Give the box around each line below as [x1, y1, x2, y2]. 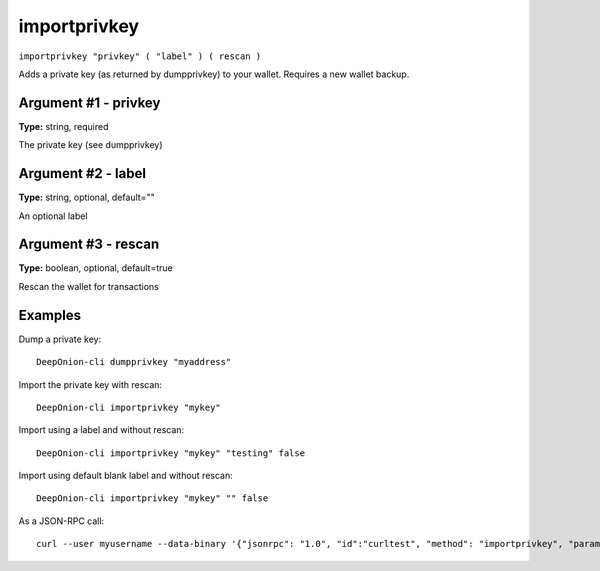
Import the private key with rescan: [18, 378, 163, 390]
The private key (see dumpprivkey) [18, 139, 164, 151]
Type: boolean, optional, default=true [18, 262, 174, 274]
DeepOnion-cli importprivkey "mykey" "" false [36, 493, 269, 504]
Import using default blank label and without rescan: [18, 470, 234, 482]
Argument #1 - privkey [18, 94, 161, 111]
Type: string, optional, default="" [18, 191, 155, 204]
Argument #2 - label [18, 165, 147, 182]
